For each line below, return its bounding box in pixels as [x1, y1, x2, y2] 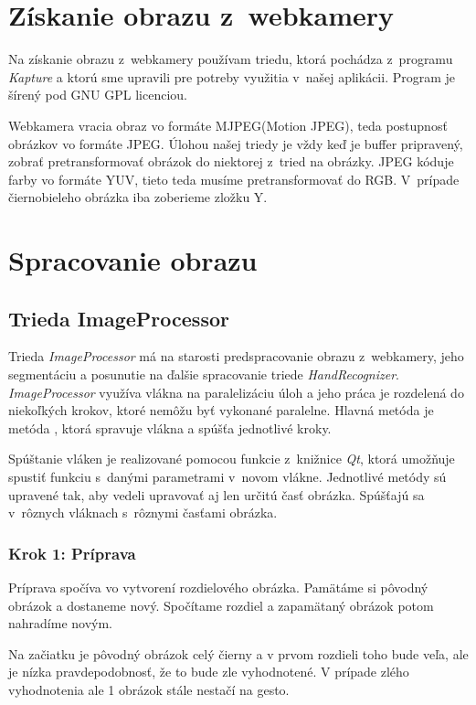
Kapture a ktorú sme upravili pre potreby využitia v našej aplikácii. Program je [8, 67, 456, 86]
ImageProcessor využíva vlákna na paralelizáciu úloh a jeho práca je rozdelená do [8, 382, 464, 401]
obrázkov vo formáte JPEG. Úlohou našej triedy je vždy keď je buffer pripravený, [8, 134, 463, 153]
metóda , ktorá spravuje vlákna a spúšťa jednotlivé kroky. [8, 418, 332, 437]
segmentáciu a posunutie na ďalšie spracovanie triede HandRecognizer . [8, 365, 399, 384]
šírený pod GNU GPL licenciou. [8, 85, 187, 104]
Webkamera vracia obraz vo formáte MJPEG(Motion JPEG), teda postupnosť [8, 115, 448, 134]
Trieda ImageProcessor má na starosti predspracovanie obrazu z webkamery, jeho [8, 347, 464, 366]
